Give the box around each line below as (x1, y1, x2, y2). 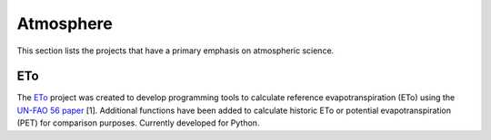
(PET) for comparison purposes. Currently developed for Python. (16, 117, 260, 128)
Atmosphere (16, 14, 113, 33)
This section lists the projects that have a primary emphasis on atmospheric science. (16, 45, 335, 56)
